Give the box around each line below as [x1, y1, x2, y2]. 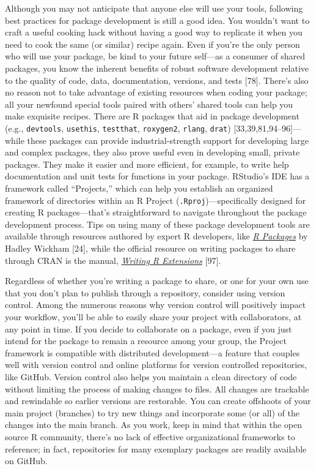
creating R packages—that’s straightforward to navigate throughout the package [5, 206, 307, 219]
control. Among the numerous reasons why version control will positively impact [5, 298, 306, 311]
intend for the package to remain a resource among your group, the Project [5, 334, 287, 347]
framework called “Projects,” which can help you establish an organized [5, 181, 273, 194]
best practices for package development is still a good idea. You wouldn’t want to [5, 13, 310, 26]
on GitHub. [5, 454, 48, 467]
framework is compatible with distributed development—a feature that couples [5, 346, 300, 359]
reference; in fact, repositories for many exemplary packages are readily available [5, 442, 307, 455]
